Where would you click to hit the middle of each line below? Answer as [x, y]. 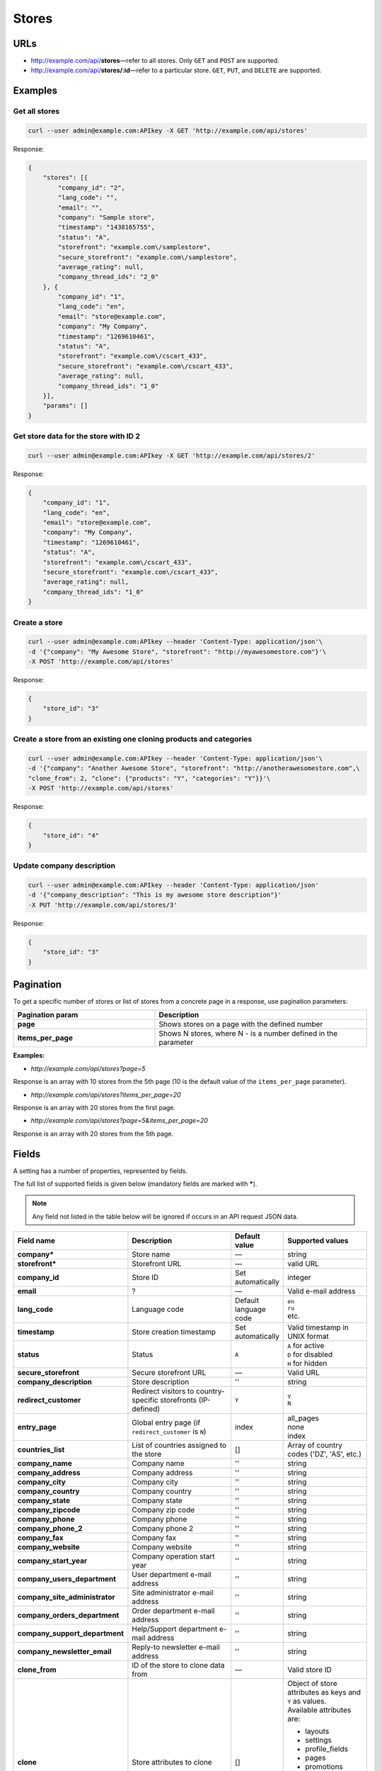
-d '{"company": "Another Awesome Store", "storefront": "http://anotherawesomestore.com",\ [194, 768]
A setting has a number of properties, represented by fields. [100, 1171]
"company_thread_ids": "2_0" [108, 277]
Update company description [64, 866]
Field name [36, 1241]
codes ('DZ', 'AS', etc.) [325, 1454]
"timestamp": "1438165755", [106, 227]
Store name [151, 1255]
